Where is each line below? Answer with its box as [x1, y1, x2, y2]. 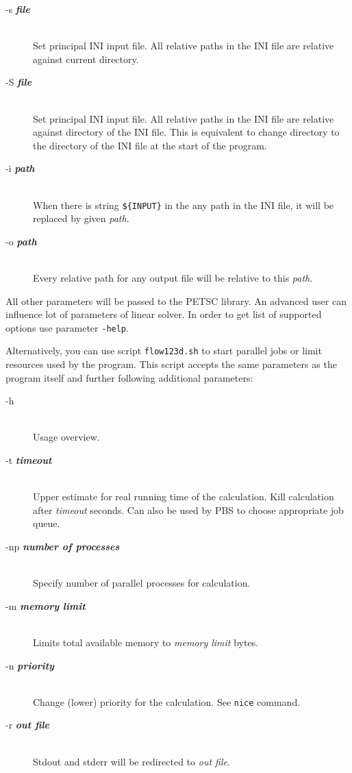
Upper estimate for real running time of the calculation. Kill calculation [33, 489, 334, 504]
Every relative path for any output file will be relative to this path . [33, 270, 313, 284]
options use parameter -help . [5, 320, 129, 334]
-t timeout [5, 453, 52, 467]
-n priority [5, 658, 54, 672]
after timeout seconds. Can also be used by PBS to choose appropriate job [33, 502, 344, 517]
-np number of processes [5, 539, 120, 553]
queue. [33, 516, 60, 530]
